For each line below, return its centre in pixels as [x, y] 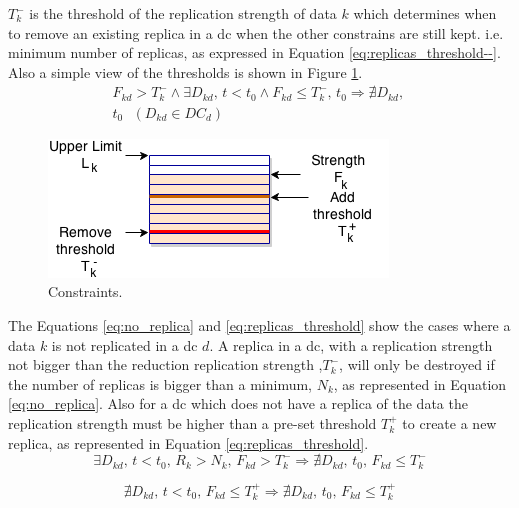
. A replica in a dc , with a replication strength [351, 344]
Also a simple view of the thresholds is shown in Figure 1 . [185, 71]
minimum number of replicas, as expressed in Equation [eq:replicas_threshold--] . [254, 52]
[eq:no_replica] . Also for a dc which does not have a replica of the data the [238, 403]
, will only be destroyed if [417, 364]
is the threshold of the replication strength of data [183, 13]
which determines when [425, 13]
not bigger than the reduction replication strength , [165, 364]
